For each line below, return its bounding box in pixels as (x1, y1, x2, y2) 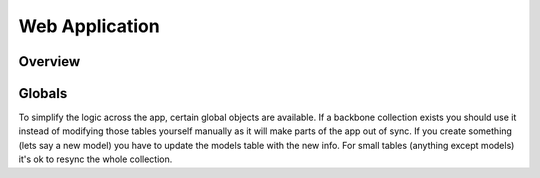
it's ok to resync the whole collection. (18, 153, 173, 165)
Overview (18, 53, 81, 70)
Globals (18, 85, 68, 102)
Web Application (18, 15, 160, 37)
